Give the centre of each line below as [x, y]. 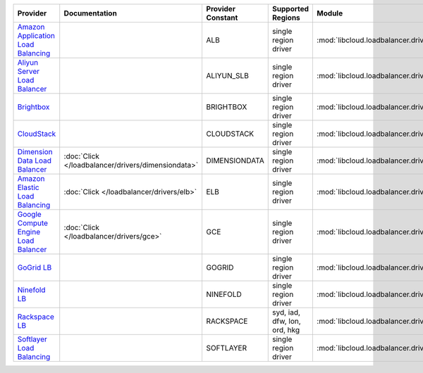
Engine [29, 232]
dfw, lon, [287, 321]
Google [29, 214]
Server [29, 71]
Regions [287, 18]
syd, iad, [287, 312]
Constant [222, 18]
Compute [33, 223]
